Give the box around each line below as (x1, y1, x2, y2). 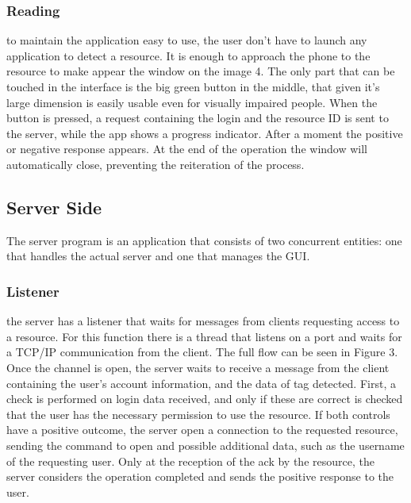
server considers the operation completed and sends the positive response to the (6, 468, 394, 485)
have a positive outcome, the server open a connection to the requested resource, (6, 421, 398, 438)
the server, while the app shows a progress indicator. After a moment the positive (6, 125, 403, 141)
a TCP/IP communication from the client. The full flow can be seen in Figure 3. (6, 344, 398, 360)
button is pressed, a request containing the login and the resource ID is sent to (6, 109, 389, 126)
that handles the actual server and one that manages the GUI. (6, 248, 310, 264)
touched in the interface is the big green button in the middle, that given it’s (6, 79, 380, 94)
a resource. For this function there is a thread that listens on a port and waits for (6, 328, 402, 344)
